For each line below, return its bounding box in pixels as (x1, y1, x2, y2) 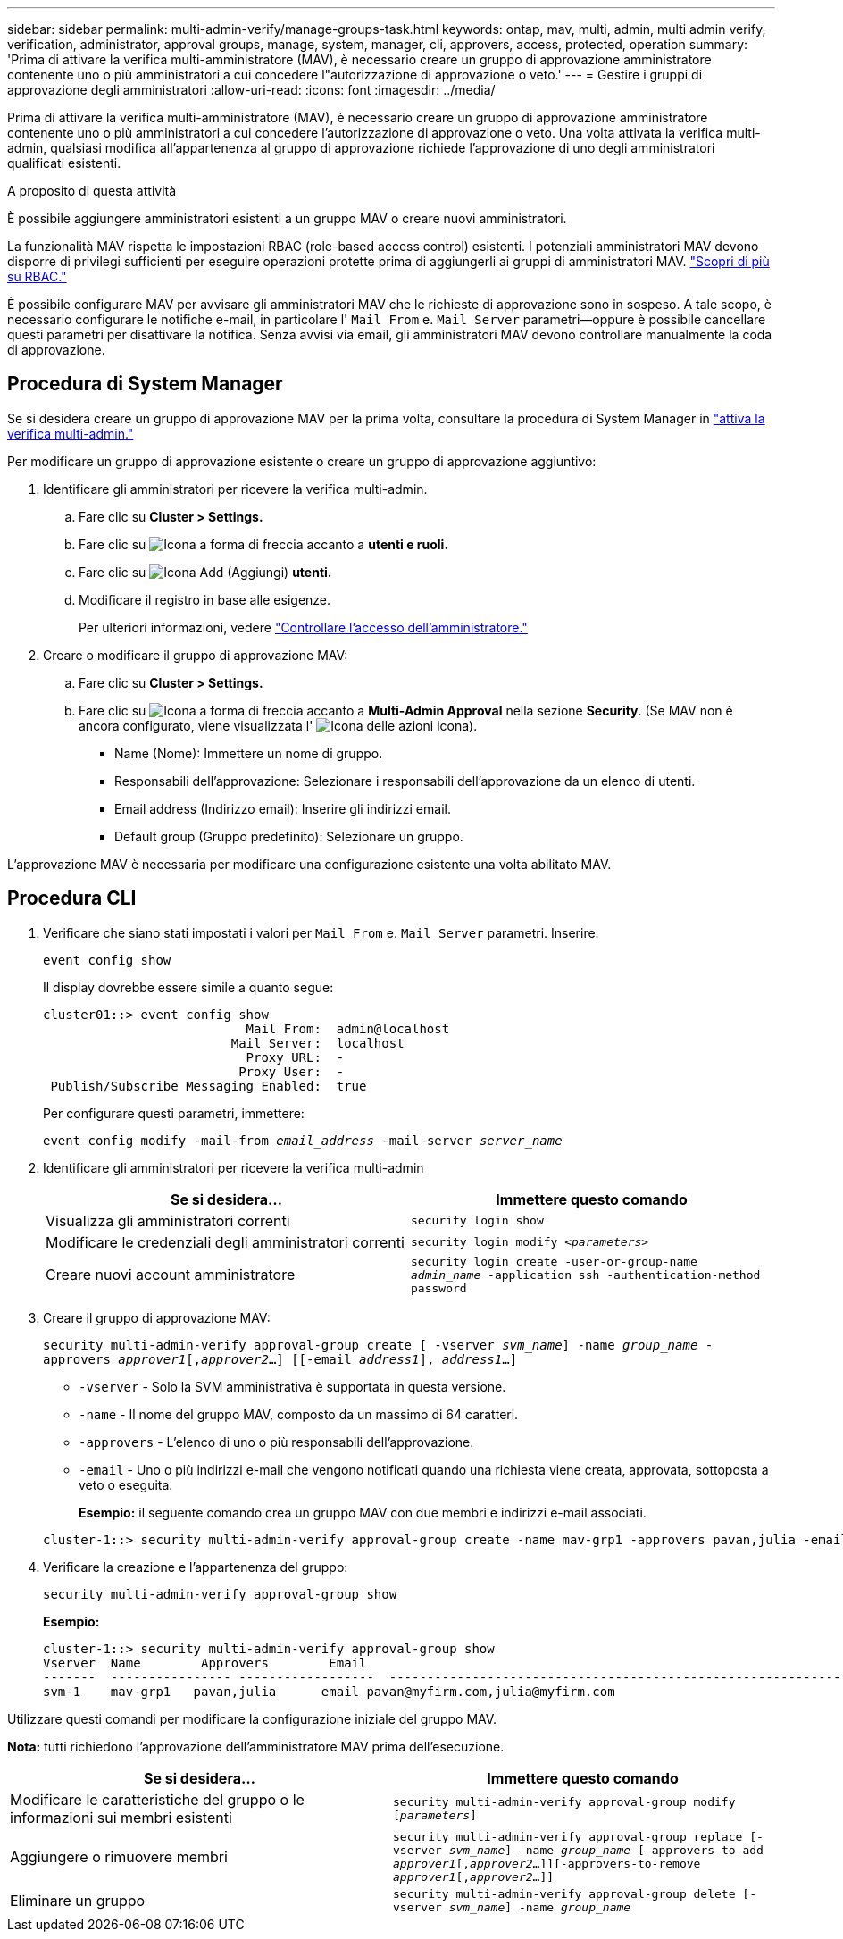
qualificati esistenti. (7, 155, 121, 171)
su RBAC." (7, 269, 67, 284)
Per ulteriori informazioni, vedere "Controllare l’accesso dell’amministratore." (79, 619, 528, 635)
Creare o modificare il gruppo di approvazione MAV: (43, 647, 348, 663)
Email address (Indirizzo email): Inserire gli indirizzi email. (114, 800, 451, 816)
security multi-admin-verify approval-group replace (393, 1829, 743, 1843)
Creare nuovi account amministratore (46, 1266, 296, 1284)
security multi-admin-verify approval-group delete (393, 1886, 736, 1901)
